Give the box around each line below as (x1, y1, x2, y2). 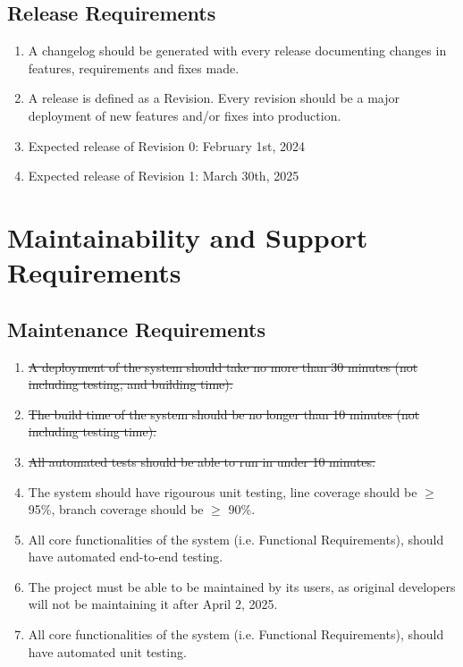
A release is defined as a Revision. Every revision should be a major (28, 89, 400, 107)
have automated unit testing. (28, 642, 187, 661)
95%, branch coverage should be (28, 500, 204, 519)
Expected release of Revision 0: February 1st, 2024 (28, 136, 306, 155)
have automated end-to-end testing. (28, 547, 223, 566)
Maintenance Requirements (7, 315, 265, 342)
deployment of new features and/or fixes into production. (28, 106, 341, 124)
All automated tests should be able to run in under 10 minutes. (28, 452, 375, 470)
